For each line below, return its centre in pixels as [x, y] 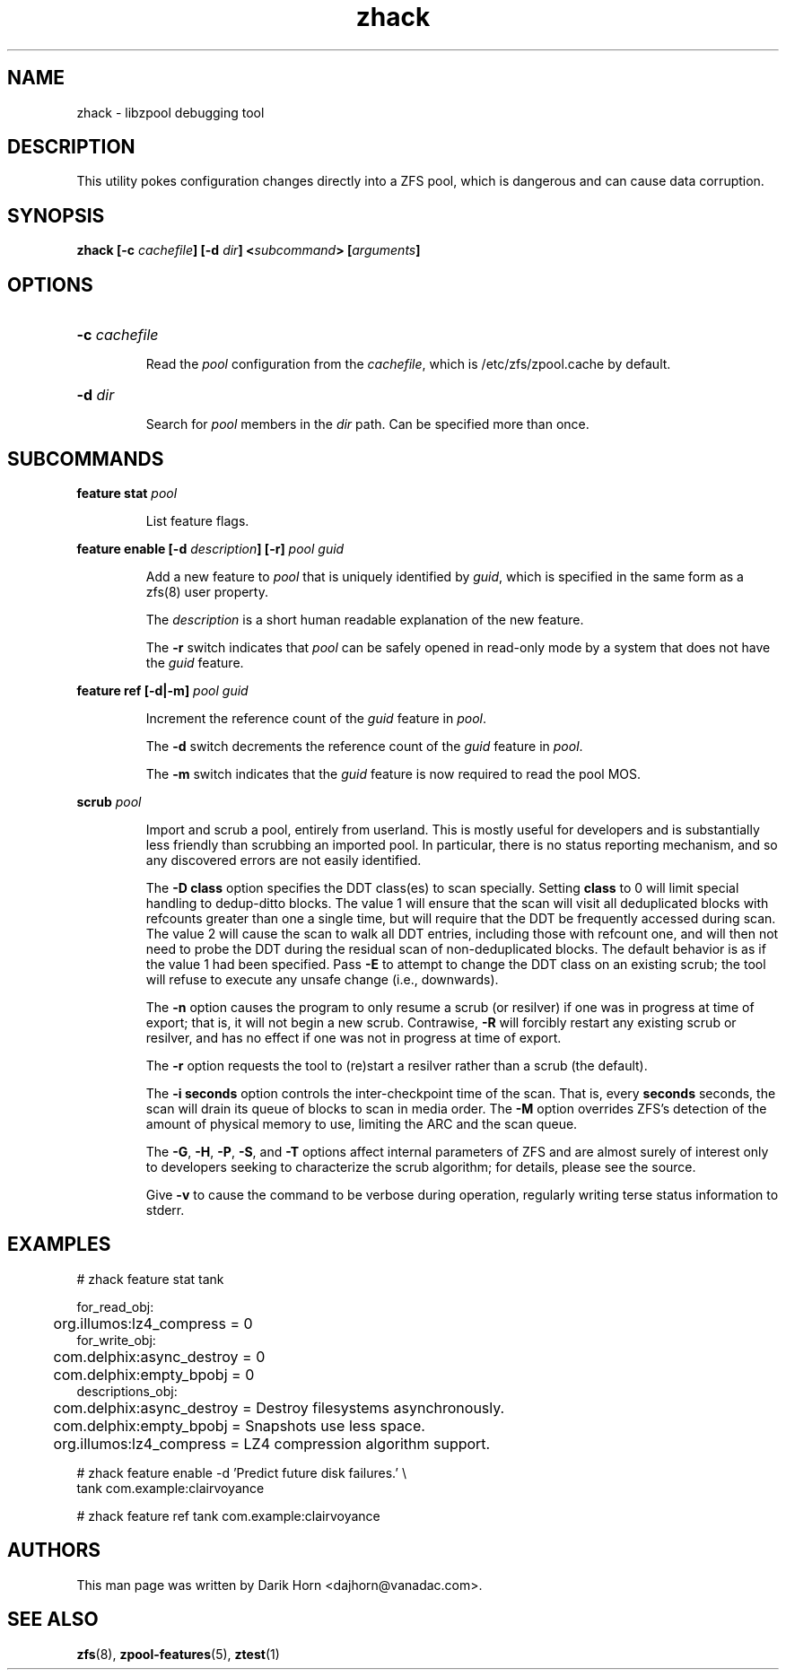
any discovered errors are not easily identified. [284, 860]
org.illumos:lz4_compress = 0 [153, 1323]
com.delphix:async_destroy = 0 [159, 1356]
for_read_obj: [115, 1306]
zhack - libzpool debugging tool [170, 112]
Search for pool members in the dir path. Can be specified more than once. [367, 424]
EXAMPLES [59, 1245]
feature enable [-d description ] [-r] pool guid [210, 548]
